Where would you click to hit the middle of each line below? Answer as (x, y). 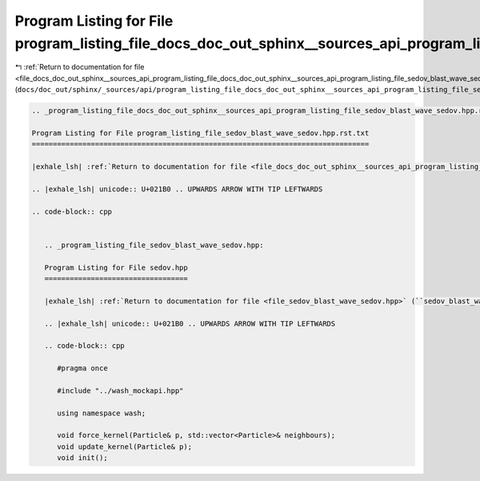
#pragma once (82, 369)
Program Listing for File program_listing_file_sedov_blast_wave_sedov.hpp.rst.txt (200, 133)
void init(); (82, 458)
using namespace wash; (102, 413)
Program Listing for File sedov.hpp (116, 267)
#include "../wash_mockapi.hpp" (120, 391)
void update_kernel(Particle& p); (124, 447)
